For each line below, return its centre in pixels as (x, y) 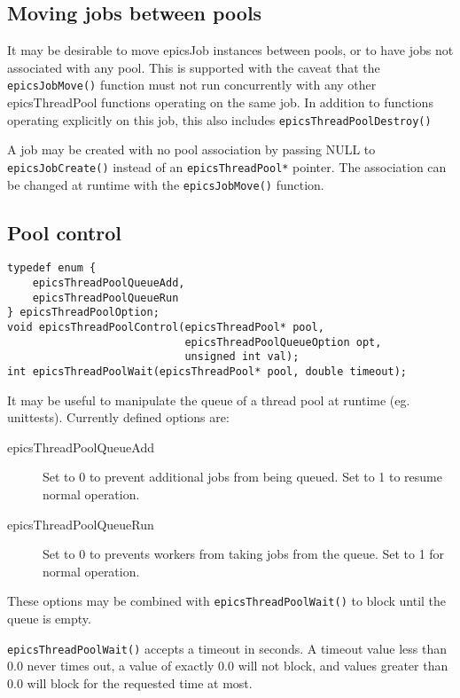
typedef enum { (52, 268)
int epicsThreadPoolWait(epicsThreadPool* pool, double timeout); (207, 372)
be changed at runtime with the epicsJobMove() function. (166, 184)
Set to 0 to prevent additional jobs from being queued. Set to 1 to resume (242, 477)
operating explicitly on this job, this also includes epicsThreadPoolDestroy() (219, 119)
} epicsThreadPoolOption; (83, 313)
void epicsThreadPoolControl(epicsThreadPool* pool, (166, 328)
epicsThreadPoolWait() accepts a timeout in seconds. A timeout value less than (227, 648)
